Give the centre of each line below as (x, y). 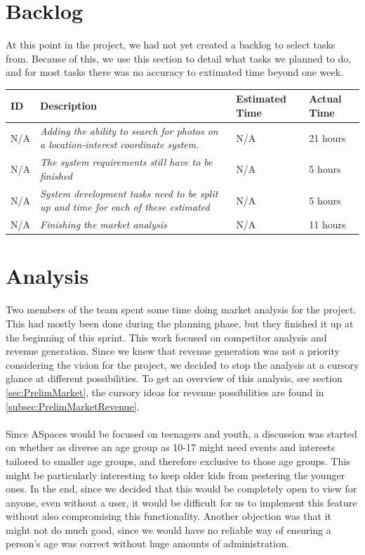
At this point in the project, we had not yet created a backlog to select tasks (171, 45)
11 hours (327, 224)
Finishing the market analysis (104, 224)
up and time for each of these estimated (125, 207)
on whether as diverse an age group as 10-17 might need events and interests (171, 447)
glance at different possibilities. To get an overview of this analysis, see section (174, 378)
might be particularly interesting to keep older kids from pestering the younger (175, 475)
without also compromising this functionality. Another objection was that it (168, 516)
